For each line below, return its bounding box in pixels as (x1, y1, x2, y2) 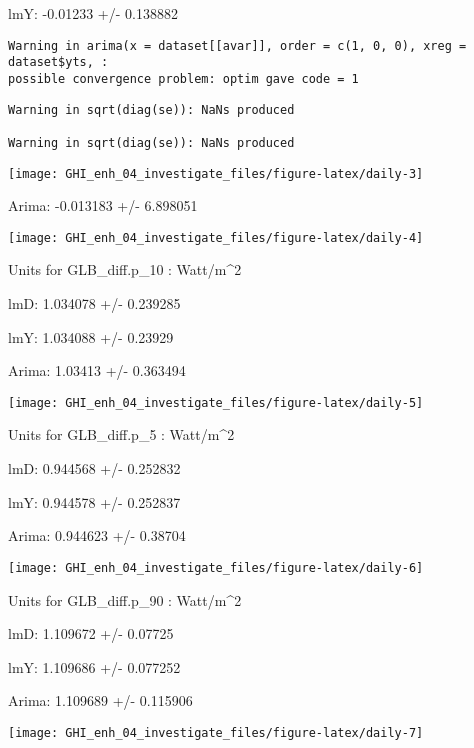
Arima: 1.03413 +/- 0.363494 (8, 360, 186, 381)
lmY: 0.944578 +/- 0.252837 (8, 491, 181, 512)
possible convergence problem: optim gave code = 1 (8, 71, 359, 86)
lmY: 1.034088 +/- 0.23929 (8, 326, 174, 347)
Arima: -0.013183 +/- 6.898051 (8, 195, 198, 216)
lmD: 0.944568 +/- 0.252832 (8, 458, 181, 479)
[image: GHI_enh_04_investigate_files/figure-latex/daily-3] (8, 166, 424, 181)
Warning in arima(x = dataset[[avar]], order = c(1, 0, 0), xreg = (8, 38, 467, 53)
